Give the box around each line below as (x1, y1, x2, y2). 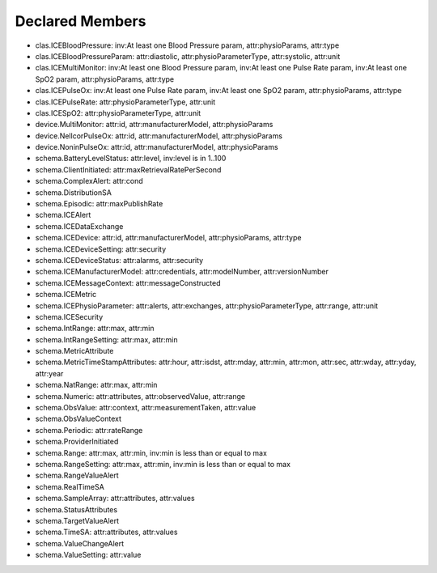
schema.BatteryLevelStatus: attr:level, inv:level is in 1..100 (35, 154, 227, 163)
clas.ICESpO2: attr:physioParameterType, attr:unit (35, 108, 202, 117)
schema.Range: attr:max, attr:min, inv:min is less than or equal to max (35, 448, 267, 457)
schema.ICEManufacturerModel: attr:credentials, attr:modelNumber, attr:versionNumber (35, 267, 329, 277)
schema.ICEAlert (35, 210, 91, 220)
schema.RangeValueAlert (35, 470, 119, 481)
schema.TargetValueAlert (35, 516, 120, 525)
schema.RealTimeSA (35, 482, 104, 491)
